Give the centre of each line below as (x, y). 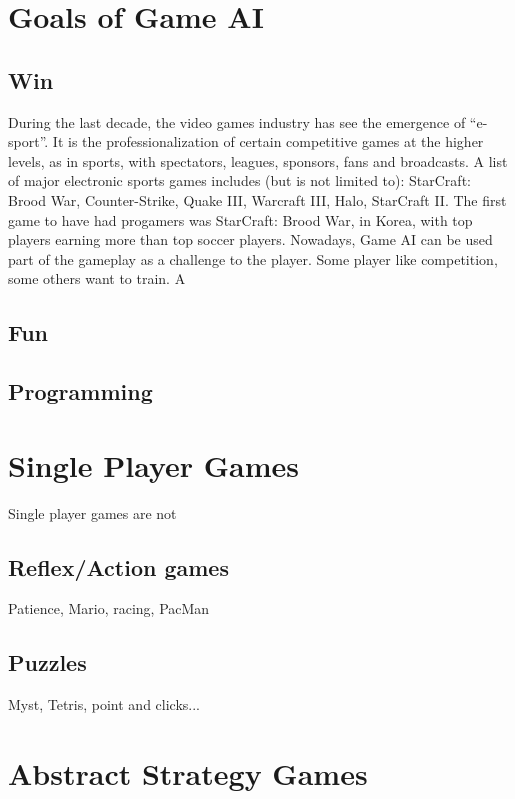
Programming (80, 391)
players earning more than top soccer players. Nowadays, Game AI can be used (250, 239)
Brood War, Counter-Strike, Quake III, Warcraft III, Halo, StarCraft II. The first (257, 199)
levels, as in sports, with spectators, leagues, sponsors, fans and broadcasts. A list (258, 160)
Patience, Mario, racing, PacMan (109, 608)
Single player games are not (92, 512)
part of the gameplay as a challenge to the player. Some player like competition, (253, 258)
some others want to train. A (97, 278)
